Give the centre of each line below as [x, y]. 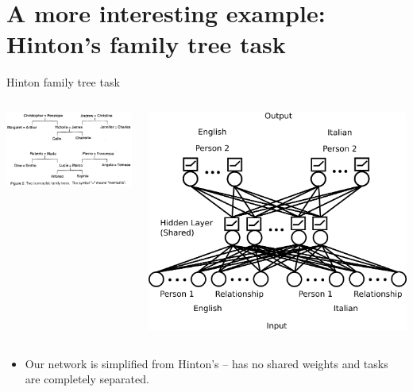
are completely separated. [87, 379]
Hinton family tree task [63, 82]
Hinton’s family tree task [146, 44]
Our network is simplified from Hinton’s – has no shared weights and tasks [206, 363]
